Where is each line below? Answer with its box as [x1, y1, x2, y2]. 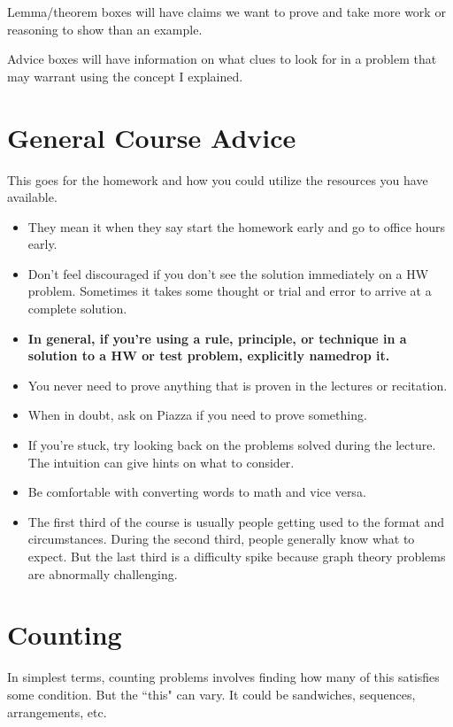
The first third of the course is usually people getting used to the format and [27, 512, 445, 530]
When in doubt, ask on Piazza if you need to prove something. [27, 406, 367, 424]
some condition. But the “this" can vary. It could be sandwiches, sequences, [7, 684, 416, 703]
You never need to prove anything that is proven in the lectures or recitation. [27, 375, 448, 394]
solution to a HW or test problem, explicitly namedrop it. [27, 346, 390, 365]
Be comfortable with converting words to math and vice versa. [27, 483, 366, 501]
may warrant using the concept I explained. [7, 66, 243, 85]
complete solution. [27, 299, 127, 318]
